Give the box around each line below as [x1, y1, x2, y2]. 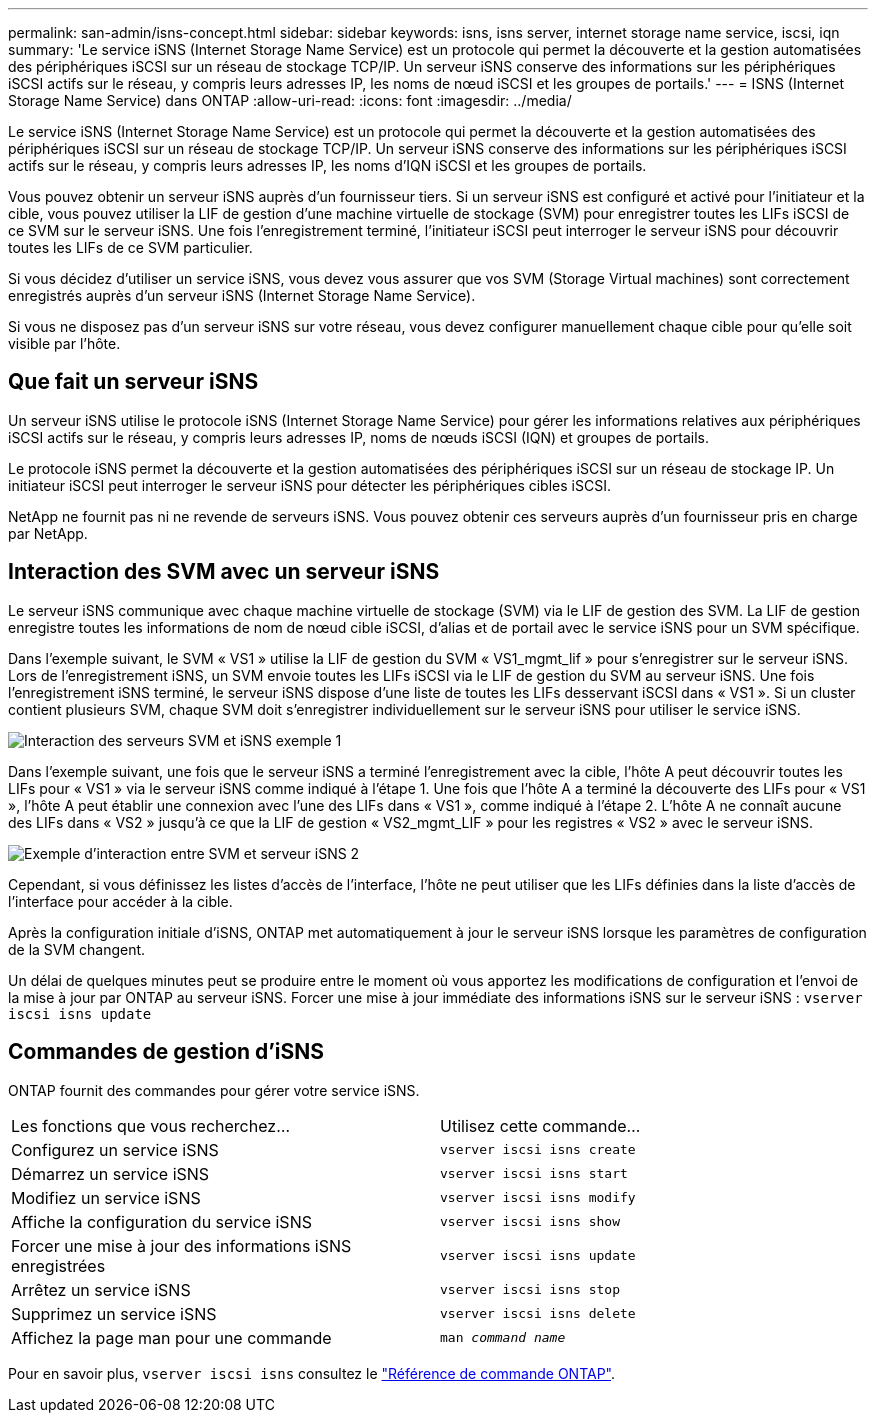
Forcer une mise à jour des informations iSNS [11, 1235, 352, 1256]
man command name [440, 1330, 566, 1346]
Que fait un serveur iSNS [8, 369, 259, 395]
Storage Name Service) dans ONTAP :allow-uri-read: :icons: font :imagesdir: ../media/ [8, 92, 572, 109]
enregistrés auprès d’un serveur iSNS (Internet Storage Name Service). [8, 287, 476, 304]
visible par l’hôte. [8, 335, 121, 352]
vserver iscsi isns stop [440, 1282, 621, 1298]
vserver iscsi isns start [440, 1166, 628, 1182]
